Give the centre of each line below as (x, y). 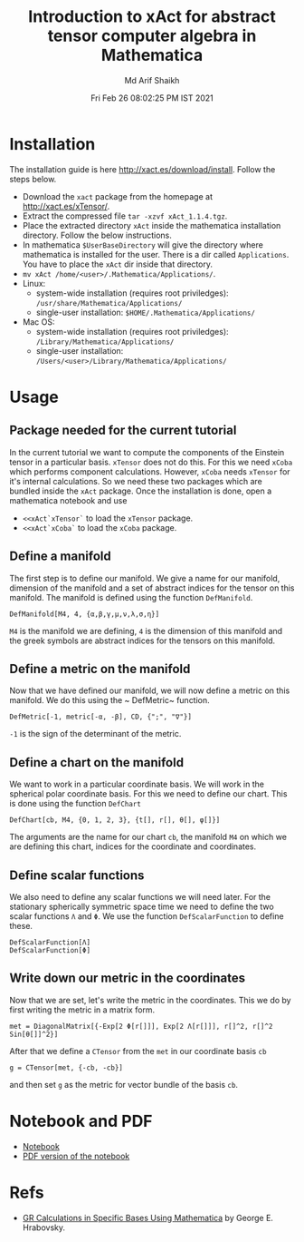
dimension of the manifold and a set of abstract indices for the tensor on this (152, 588)
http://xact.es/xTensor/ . (66, 206)
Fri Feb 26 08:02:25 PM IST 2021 (152, 98)
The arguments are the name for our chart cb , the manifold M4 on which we (148, 837)
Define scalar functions (77, 875)
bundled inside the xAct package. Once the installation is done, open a (141, 491)
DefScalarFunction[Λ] (50, 942)
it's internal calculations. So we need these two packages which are (136, 481)
